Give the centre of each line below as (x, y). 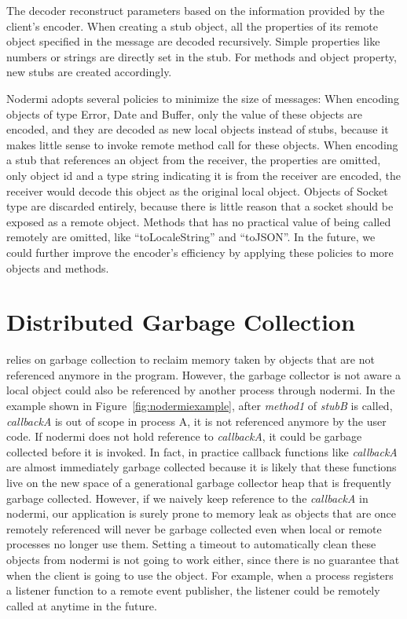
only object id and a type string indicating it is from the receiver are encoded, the (204, 175)
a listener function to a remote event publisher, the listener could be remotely (193, 590)
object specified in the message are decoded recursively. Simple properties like (193, 41)
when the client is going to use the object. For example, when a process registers (200, 575)
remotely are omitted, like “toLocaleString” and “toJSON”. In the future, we (191, 237)
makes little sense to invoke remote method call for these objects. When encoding (202, 144)
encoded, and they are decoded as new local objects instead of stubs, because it (198, 129)
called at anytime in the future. (82, 605)
